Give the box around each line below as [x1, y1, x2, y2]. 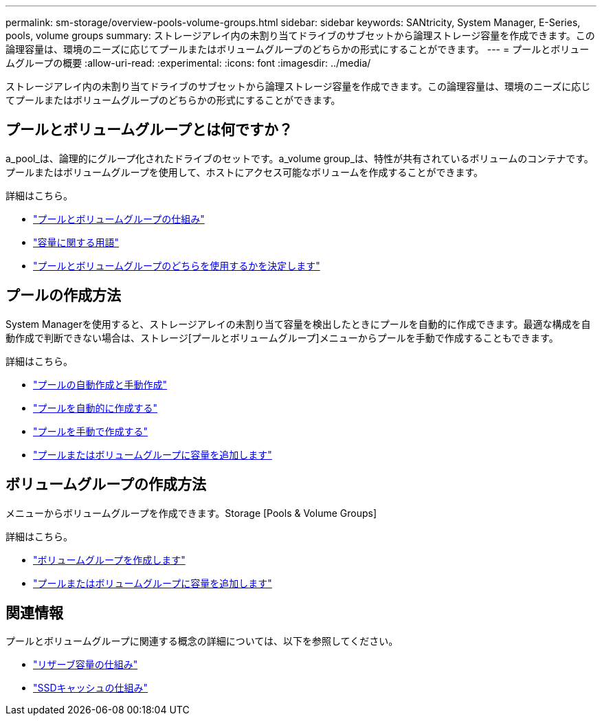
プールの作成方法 [5, 287, 121, 304]
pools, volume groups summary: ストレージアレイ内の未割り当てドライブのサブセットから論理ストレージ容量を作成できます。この [5, 30, 595, 41]
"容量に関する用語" [33, 236, 120, 248]
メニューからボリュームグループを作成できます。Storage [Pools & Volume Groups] [5, 507, 377, 519]
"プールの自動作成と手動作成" [33, 378, 168, 390]
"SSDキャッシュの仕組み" [33, 682, 148, 694]
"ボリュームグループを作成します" [33, 553, 186, 566]
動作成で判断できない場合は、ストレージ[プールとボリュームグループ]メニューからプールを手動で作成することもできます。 [5, 331, 559, 344]
